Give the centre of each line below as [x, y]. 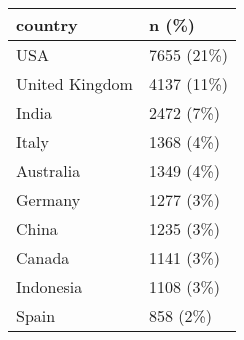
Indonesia [49, 286]
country [47, 24]
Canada [43, 257]
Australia [48, 170]
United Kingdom [74, 83]
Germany [48, 199]
